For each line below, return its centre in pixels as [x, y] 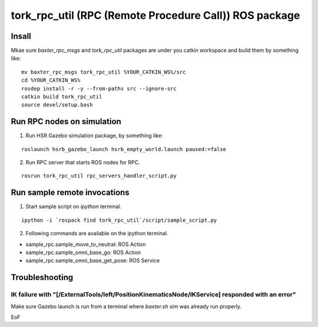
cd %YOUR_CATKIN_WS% [51, 80]
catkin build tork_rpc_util [62, 97]
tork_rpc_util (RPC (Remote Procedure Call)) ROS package [155, 15]
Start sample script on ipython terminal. [74, 206]
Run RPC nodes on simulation [66, 121]
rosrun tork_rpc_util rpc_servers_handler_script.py [99, 176]
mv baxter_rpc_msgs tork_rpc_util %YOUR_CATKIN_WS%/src [104, 72]
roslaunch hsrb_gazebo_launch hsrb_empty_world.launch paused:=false [124, 149]
